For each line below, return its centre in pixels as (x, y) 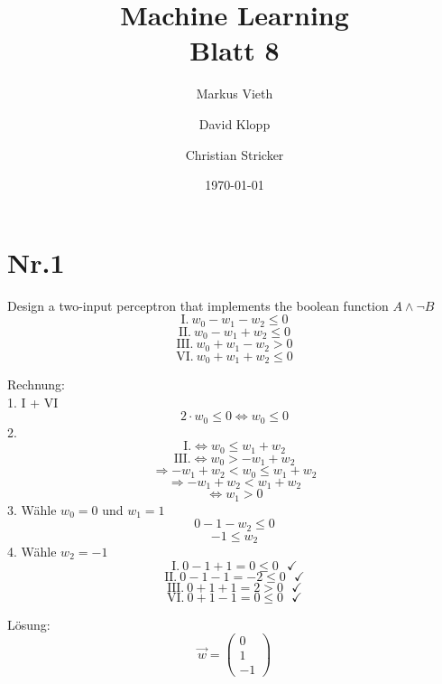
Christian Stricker (235, 154)
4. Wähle (32, 552)
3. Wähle (32, 509)
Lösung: (29, 624)
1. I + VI (33, 402)
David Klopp (235, 123)
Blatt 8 (235, 50)
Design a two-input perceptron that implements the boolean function (198, 305)
